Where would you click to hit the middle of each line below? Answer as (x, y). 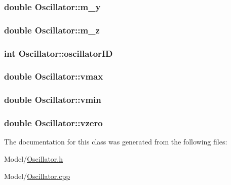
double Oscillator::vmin (53, 100)
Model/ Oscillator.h (34, 159)
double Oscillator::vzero (53, 123)
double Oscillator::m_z (52, 30)
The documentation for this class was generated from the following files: (116, 142)
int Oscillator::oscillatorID (59, 53)
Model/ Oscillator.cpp (37, 176)
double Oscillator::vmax (54, 76)
